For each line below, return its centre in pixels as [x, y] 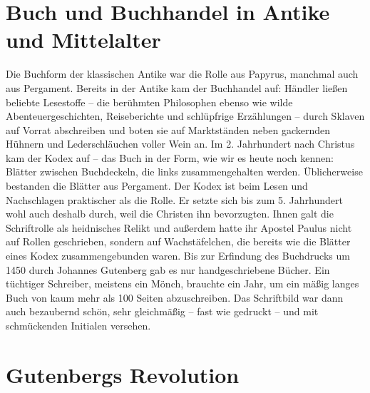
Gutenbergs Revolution [123, 374]
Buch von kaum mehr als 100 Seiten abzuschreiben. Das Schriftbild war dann [175, 297]
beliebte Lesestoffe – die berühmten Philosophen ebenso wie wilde [149, 102]
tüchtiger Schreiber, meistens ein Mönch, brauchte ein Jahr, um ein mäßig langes [183, 284]
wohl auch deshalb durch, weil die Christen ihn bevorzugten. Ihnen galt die [170, 214]
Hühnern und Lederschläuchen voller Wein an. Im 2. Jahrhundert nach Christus [180, 144]
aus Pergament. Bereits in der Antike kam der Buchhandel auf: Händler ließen [177, 87]
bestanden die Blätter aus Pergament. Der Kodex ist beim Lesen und [157, 186]
